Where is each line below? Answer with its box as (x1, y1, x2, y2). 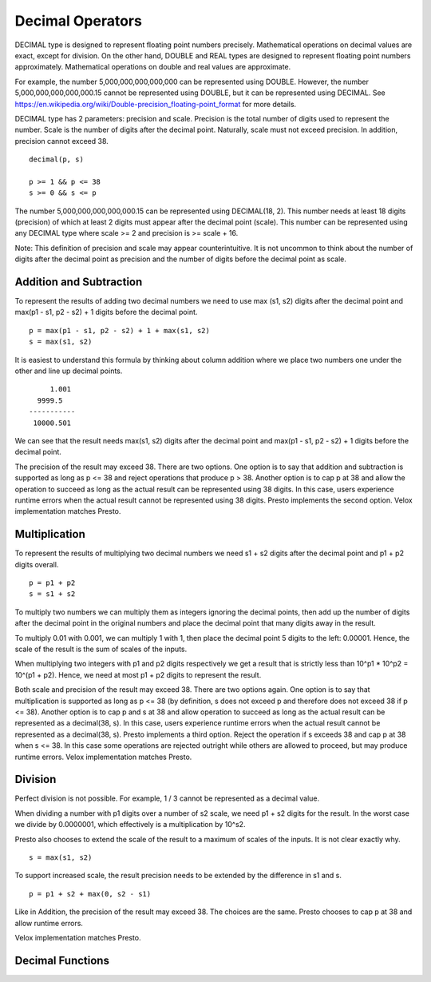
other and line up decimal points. (14, 366, 123, 376)
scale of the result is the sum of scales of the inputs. (14, 644, 188, 654)
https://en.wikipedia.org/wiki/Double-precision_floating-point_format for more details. (14, 99, 297, 109)
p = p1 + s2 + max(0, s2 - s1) (29, 889, 152, 898)
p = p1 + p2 (29, 578, 76, 587)
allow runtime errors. (14, 918, 84, 928)
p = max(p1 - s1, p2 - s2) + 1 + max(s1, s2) (29, 326, 211, 335)
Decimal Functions (14, 953, 109, 967)
